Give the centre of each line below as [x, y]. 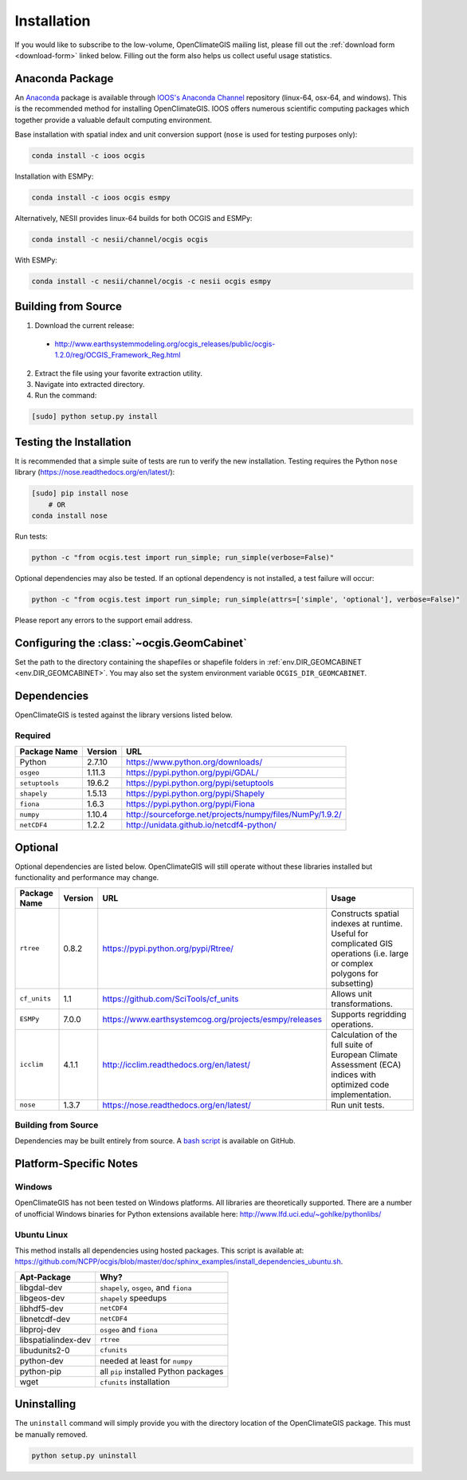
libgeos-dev [42, 1298]
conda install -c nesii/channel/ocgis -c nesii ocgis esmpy [151, 281]
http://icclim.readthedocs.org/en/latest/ [177, 1064]
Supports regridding [369, 1014]
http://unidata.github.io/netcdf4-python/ [201, 825]
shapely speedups [133, 1298]
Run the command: [66, 396]
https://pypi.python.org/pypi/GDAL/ [192, 772]
